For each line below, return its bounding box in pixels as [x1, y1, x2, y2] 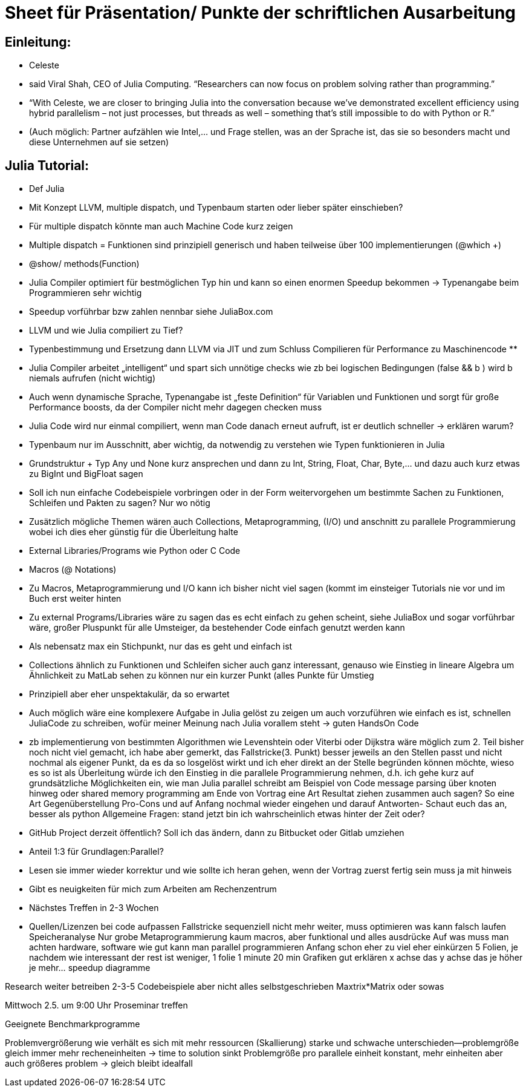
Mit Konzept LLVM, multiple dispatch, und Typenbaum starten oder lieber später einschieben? [29, 202, 403, 213]
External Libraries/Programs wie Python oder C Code [29, 545, 241, 556]
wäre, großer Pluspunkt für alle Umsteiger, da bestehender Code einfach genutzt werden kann [29, 622, 405, 633]
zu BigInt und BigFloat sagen [29, 469, 143, 479]
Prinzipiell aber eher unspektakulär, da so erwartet [29, 689, 230, 700]
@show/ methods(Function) [29, 258, 140, 269]
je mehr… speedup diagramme [29, 962, 151, 973]
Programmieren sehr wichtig [29, 288, 142, 298]
